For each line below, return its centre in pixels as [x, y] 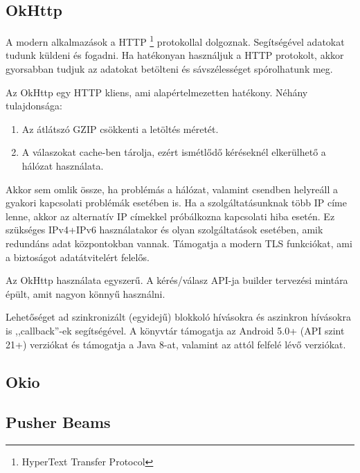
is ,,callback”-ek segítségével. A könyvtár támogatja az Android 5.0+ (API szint [175, 330]
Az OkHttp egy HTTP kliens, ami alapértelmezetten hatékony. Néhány [157, 92]
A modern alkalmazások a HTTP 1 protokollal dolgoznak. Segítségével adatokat [175, 41]
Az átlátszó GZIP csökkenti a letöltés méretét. [120, 128]
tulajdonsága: [34, 106]
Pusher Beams [58, 422]
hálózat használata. [63, 166]
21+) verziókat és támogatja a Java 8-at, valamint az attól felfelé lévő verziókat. [176, 344]
